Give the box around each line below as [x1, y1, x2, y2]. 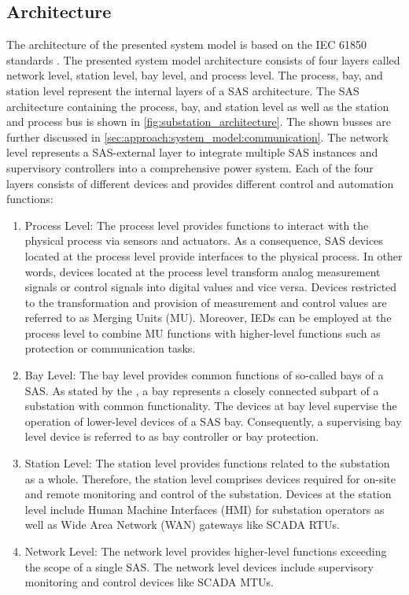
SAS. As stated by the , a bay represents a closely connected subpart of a [24, 382, 379, 398]
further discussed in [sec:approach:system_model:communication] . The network [6, 128, 389, 145]
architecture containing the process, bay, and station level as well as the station [6, 98, 389, 114]
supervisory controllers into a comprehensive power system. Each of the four [6, 159, 374, 176]
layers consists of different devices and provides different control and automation [6, 175, 394, 191]
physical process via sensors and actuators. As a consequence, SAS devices [24, 232, 383, 249]
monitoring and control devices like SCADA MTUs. [24, 574, 274, 590]
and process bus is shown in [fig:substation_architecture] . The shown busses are [6, 113, 392, 130]
